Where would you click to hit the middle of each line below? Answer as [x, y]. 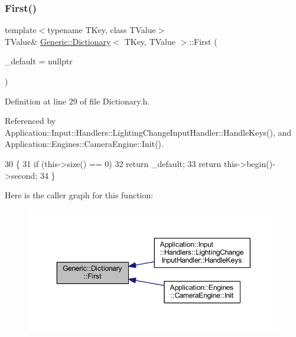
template [21, 30]
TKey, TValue [150, 41]
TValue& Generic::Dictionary [58, 41]
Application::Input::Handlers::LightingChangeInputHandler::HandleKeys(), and [148, 132]
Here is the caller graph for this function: [79, 195]
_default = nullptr [39, 61]
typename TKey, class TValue [102, 30]
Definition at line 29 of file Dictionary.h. [77, 101]
